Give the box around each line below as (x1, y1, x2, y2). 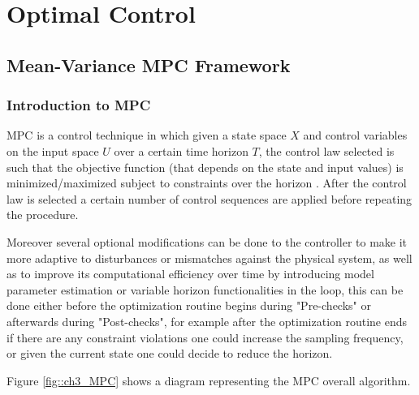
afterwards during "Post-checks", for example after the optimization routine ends (6, 312, 408, 329)
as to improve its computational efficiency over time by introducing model (6, 265, 374, 282)
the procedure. (6, 206, 79, 223)
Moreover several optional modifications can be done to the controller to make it (6, 233, 408, 250)
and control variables (303, 127, 408, 144)
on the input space (6, 142, 99, 159)
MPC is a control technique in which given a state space (6, 127, 287, 144)
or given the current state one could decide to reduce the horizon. (6, 345, 333, 362)
